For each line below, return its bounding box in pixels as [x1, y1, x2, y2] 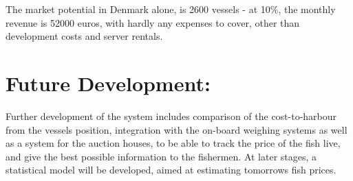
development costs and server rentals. [6, 29, 163, 43]
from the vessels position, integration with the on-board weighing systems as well [6, 122, 347, 136]
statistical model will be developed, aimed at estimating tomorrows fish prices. [6, 162, 336, 177]
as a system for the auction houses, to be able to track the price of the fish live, [6, 136, 341, 150]
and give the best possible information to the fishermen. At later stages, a [6, 149, 317, 163]
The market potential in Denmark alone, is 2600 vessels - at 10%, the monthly [6, 2, 336, 16]
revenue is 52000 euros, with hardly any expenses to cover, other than [6, 15, 300, 29]
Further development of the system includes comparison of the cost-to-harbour [6, 108, 337, 123]
